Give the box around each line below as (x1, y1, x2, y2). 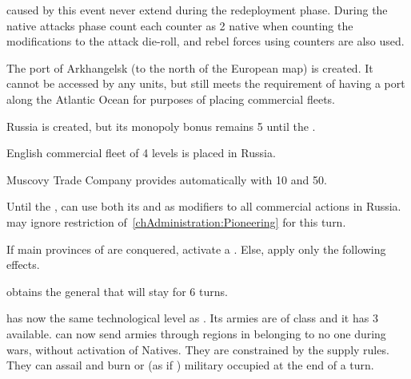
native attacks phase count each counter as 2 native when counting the (6, 17, 353, 34)
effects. (6, 256, 40, 273)
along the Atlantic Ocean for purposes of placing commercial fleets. (6, 90, 335, 107)
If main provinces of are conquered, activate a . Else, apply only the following (6, 240, 386, 257)
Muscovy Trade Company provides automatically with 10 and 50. (6, 171, 327, 188)
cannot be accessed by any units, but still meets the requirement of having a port (6, 75, 405, 92)
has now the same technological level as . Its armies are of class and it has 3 (6, 310, 378, 326)
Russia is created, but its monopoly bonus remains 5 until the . (6, 117, 316, 134)
